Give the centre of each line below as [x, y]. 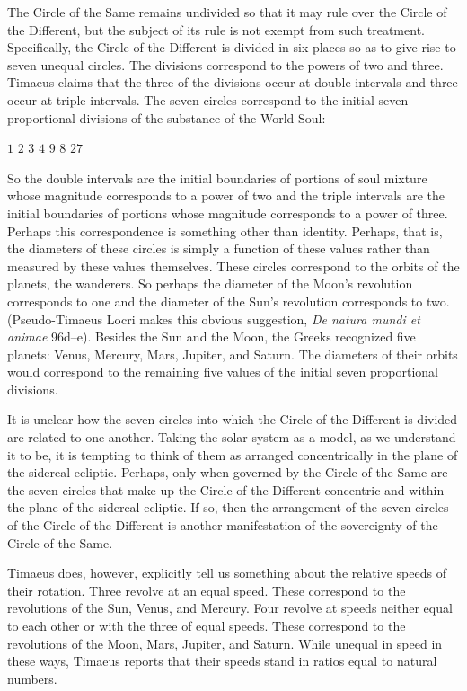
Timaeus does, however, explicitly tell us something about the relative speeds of [227, 573]
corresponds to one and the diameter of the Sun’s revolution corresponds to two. [229, 301]
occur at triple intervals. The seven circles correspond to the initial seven [208, 99]
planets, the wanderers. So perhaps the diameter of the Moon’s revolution [210, 283]
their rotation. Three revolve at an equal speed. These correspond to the [207, 590]
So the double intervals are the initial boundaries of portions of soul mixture [217, 177]
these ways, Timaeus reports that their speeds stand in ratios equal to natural [222, 661]
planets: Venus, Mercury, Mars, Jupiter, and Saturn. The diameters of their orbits [233, 354]
